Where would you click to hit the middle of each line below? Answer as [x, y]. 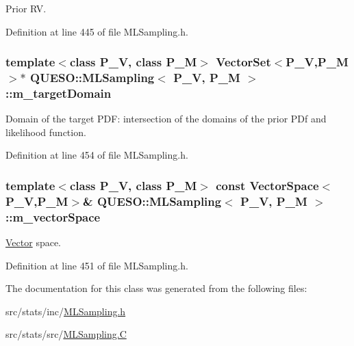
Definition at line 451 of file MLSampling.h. [97, 265]
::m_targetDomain [59, 93]
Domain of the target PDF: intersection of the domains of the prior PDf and [166, 119]
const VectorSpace [267, 185]
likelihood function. [46, 132]
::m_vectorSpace [53, 216]
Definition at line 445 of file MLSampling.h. [97, 31]
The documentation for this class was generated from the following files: [156, 288]
